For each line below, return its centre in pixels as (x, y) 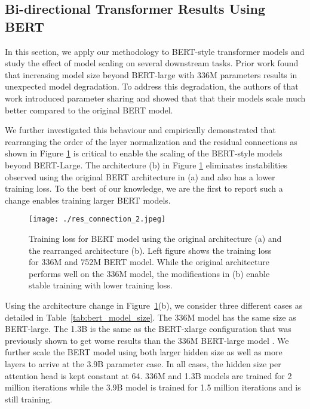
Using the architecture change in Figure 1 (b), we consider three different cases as (154, 305)
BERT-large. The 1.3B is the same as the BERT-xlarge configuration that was (148, 329)
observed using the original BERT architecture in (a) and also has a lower (140, 176)
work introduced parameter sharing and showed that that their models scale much (155, 98)
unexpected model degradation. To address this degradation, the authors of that (152, 86)
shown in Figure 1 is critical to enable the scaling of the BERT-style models (144, 153)
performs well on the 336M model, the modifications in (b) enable (149, 273)
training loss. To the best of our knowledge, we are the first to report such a (144, 188)
